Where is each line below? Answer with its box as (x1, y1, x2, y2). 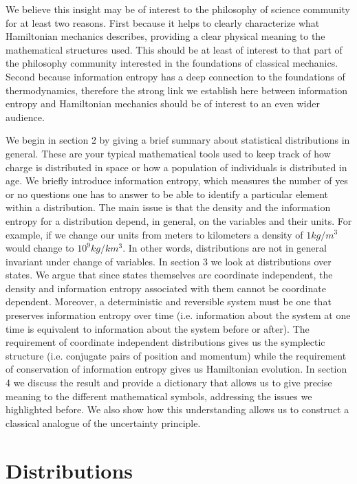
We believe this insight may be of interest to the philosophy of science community (6, 2, 350, 16)
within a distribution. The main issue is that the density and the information (6, 200, 331, 214)
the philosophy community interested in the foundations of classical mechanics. (6, 56, 338, 70)
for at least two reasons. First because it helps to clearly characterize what (6, 15, 320, 30)
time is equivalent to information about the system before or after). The (6, 321, 310, 335)
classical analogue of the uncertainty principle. (6, 415, 201, 430)
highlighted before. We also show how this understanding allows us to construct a (6, 402, 349, 417)
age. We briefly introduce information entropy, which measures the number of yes (6, 173, 348, 188)
